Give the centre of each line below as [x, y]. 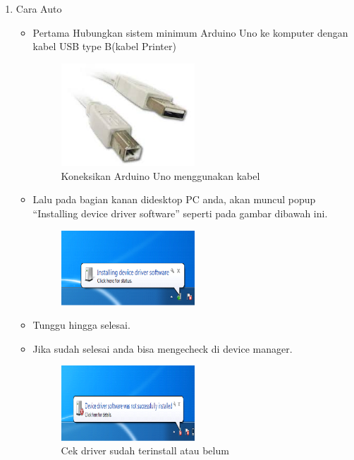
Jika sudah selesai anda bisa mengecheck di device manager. [163, 348]
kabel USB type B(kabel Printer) [104, 46]
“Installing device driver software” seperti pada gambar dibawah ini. [180, 213]
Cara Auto [39, 8]
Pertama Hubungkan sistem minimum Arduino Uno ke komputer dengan [190, 32]
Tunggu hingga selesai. [81, 325]
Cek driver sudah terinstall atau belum [145, 450]
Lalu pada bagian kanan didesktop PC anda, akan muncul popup [174, 199]
